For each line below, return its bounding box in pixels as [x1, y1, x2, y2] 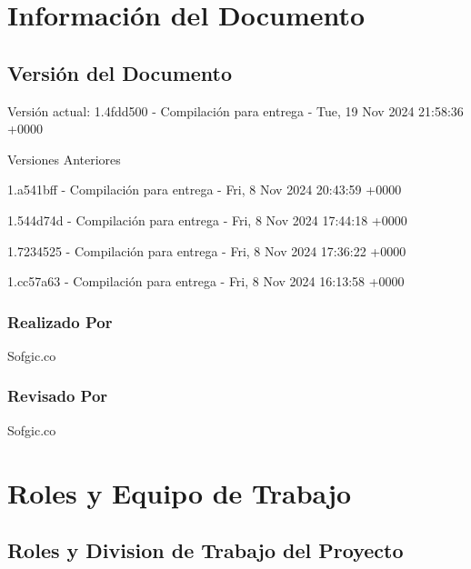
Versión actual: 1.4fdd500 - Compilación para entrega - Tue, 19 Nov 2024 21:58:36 [7, 101, 464, 120]
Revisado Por [7, 384, 108, 407]
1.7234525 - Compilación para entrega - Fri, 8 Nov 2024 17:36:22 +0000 [7, 241, 406, 260]
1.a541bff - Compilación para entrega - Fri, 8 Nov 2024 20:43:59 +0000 [7, 180, 402, 199]
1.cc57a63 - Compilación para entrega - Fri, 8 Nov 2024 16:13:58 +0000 [7, 272, 405, 291]
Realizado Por [7, 310, 113, 333]
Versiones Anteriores [7, 149, 121, 168]
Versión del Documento [7, 58, 233, 86]
